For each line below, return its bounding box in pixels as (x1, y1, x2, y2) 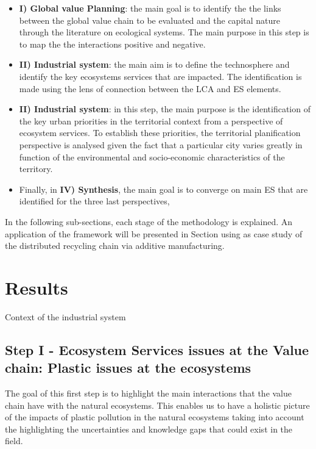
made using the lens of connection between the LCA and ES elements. (19, 82, 281, 95)
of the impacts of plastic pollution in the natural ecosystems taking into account (5, 411, 304, 423)
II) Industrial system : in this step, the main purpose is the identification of (19, 102, 311, 115)
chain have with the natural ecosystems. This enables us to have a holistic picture (5, 398, 310, 411)
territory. (19, 162, 53, 175)
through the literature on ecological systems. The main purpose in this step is (19, 26, 309, 38)
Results (5, 275, 68, 300)
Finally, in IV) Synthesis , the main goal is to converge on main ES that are (19, 182, 308, 195)
